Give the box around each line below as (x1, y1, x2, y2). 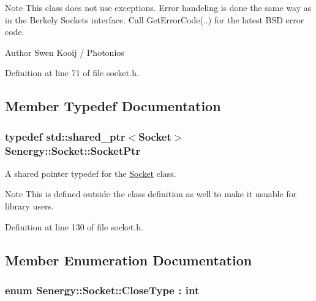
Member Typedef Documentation (5, 96, 221, 115)
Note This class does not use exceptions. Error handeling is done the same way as (5, 1, 312, 14)
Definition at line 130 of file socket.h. (5, 220, 143, 233)
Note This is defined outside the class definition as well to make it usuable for (5, 187, 297, 200)
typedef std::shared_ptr (5, 128, 126, 144)
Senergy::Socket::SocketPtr (5, 143, 141, 158)
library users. (5, 200, 55, 213)
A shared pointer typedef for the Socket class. (5, 166, 176, 179)
